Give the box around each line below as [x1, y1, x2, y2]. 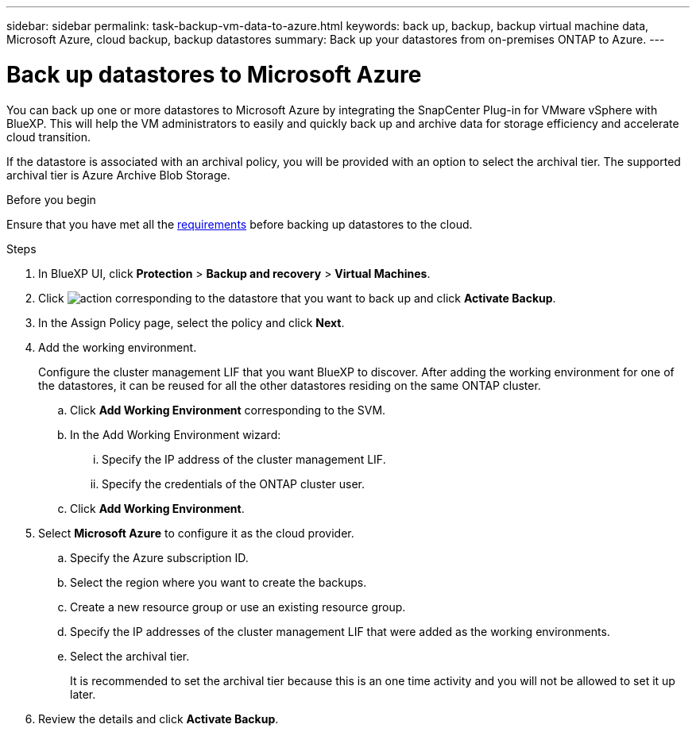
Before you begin [6, 192, 96, 206]
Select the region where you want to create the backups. [70, 575, 367, 589]
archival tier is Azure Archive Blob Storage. [6, 168, 230, 182]
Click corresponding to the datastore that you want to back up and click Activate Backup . [38, 291, 556, 305]
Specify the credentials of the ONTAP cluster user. [102, 476, 365, 491]
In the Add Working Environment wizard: [70, 427, 281, 441]
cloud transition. [6, 129, 91, 144]
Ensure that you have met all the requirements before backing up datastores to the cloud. [6, 217, 473, 231]
